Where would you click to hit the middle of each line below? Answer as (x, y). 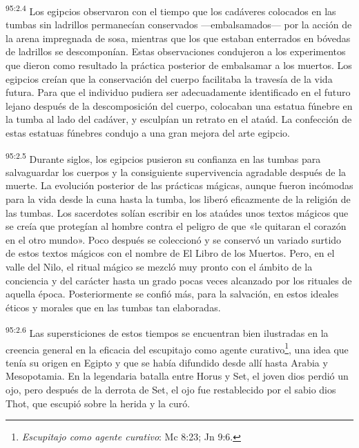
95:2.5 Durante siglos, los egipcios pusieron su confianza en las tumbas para (163, 157)
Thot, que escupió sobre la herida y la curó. (98, 403)
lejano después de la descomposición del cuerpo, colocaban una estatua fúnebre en (179, 105)
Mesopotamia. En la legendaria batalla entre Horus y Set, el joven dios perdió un (177, 376)
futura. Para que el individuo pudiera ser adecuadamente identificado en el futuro (178, 92)
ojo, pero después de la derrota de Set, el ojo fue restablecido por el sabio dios (171, 390)
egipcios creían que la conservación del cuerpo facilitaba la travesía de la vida (169, 78)
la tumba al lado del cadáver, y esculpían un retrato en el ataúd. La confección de (179, 119)
